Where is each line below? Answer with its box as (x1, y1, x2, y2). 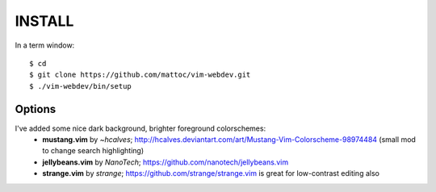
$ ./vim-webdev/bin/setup (29, 81, 132, 90)
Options (15, 102, 57, 116)
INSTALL (15, 12, 74, 30)
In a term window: (15, 40, 75, 50)
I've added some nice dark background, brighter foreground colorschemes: (15, 123, 266, 133)
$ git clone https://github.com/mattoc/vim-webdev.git (29, 70, 251, 80)
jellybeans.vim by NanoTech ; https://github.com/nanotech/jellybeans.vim (42, 157, 289, 167)
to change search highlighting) (42, 146, 145, 156)
